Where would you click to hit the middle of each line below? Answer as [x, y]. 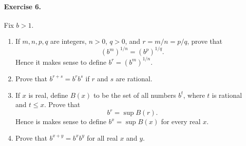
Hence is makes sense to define [61, 121]
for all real [102, 137]
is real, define [48, 95]
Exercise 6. [23, 6]
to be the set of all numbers [135, 95]
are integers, [68, 41]
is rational [227, 95]
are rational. [134, 78]
